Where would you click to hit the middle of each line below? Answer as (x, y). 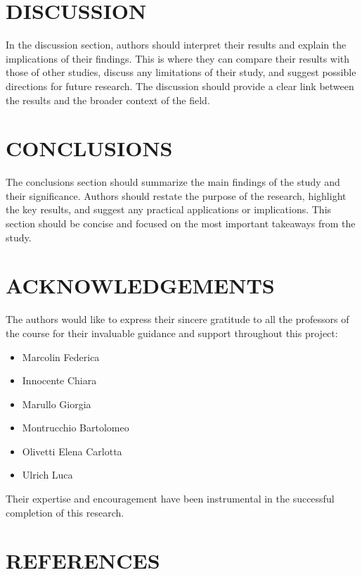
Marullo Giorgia (57, 404)
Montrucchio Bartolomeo (76, 428)
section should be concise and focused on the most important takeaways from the (181, 223)
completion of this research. (65, 512)
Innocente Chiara (59, 380)
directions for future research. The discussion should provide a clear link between (180, 86)
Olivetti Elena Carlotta (72, 451)
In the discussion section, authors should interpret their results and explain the (176, 45)
